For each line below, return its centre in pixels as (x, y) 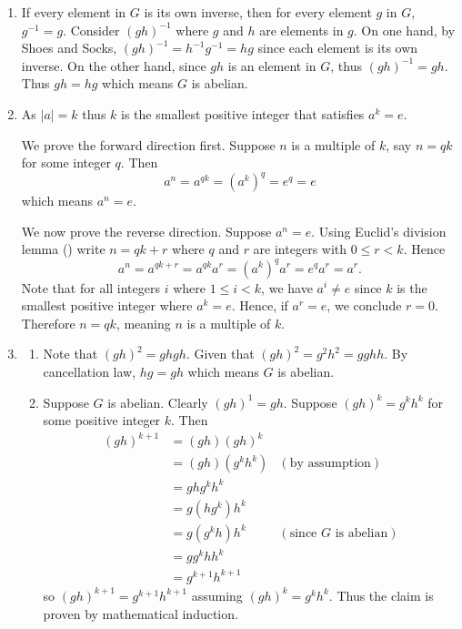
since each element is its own (338, 48)
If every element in (74, 12)
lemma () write (63, 249)
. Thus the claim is (381, 595)
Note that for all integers (91, 287)
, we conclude (364, 305)
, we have (287, 287)
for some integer (66, 162)
